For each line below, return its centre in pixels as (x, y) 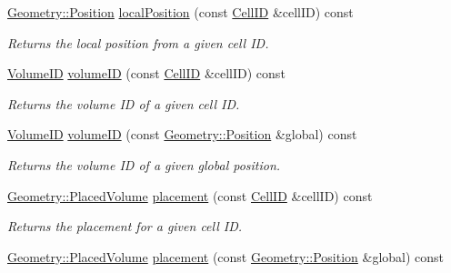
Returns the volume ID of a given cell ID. (124, 103)
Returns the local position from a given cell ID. (138, 42)
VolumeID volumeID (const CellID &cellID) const (146, 73)
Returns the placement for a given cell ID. (125, 226)
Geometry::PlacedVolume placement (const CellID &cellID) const (190, 195)
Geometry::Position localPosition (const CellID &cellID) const (180, 12)
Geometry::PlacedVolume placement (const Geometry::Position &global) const (226, 256)
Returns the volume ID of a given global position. (144, 164)
